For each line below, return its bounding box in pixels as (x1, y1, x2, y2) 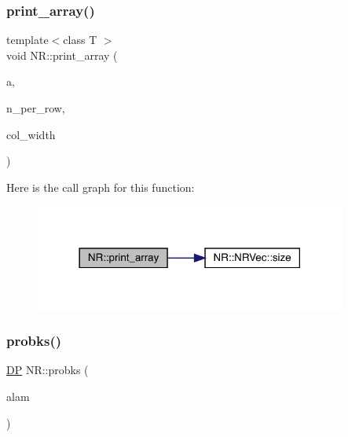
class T (63, 31, 97, 48)
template (6, 31, 49, 48)
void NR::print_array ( (6, 46, 118, 63)
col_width (6, 126, 56, 142)
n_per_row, (6, 100, 65, 116)
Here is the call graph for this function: (6, 178, 195, 195)
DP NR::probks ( (6, 362, 89, 378)
